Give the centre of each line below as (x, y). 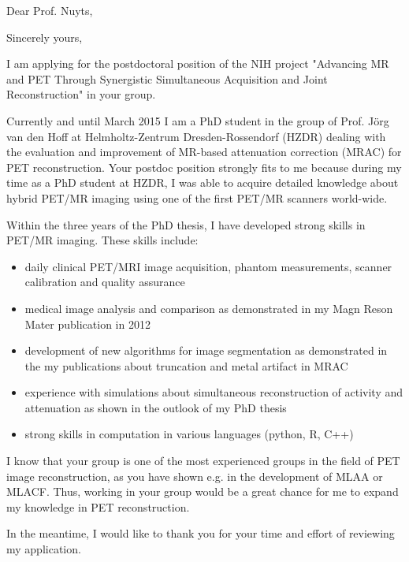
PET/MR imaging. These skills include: (102, 240)
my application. (44, 549)
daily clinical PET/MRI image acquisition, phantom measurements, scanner (208, 266)
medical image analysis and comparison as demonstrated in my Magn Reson (209, 308)
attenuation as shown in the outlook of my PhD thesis (156, 407)
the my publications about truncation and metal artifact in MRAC (186, 365)
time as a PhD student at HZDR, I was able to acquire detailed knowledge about (203, 182)
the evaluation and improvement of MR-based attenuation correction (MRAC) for (204, 152)
